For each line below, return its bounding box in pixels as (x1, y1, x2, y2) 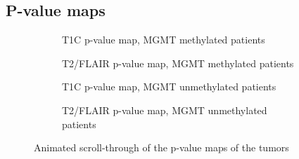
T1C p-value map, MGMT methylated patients (62, 32, 265, 47)
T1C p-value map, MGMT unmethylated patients (62, 79, 276, 94)
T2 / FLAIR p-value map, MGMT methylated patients (62, 55, 294, 70)
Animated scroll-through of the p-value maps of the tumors (34, 140, 289, 155)
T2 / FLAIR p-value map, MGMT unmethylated (62, 102, 267, 117)
